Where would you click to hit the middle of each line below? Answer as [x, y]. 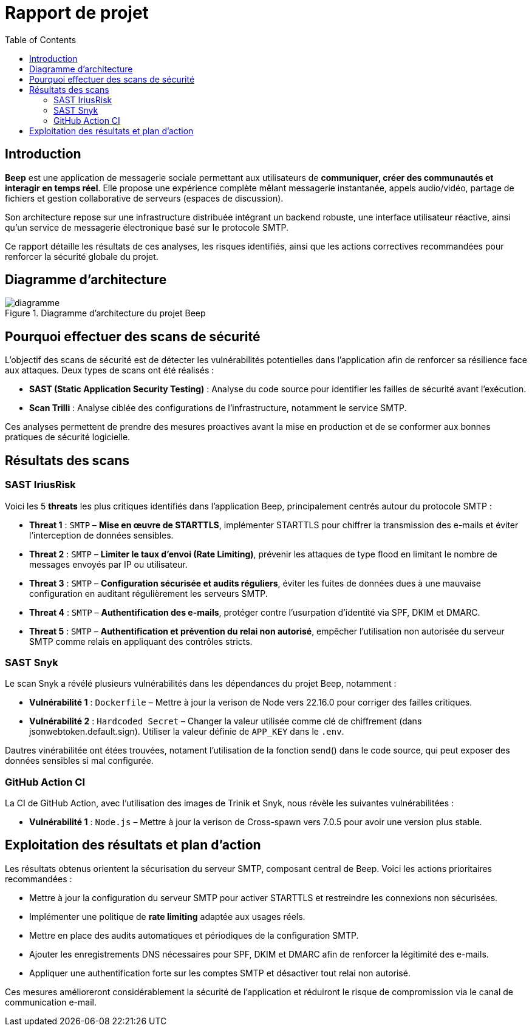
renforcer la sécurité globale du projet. [82, 256]
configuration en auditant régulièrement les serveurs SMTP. [148, 593]
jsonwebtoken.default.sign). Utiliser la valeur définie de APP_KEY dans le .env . [187, 732]
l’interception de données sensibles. [101, 535]
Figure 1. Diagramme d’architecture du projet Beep [105, 313]
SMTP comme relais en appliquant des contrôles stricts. [141, 641]
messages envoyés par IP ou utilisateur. [108, 564]
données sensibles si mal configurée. [79, 761]
